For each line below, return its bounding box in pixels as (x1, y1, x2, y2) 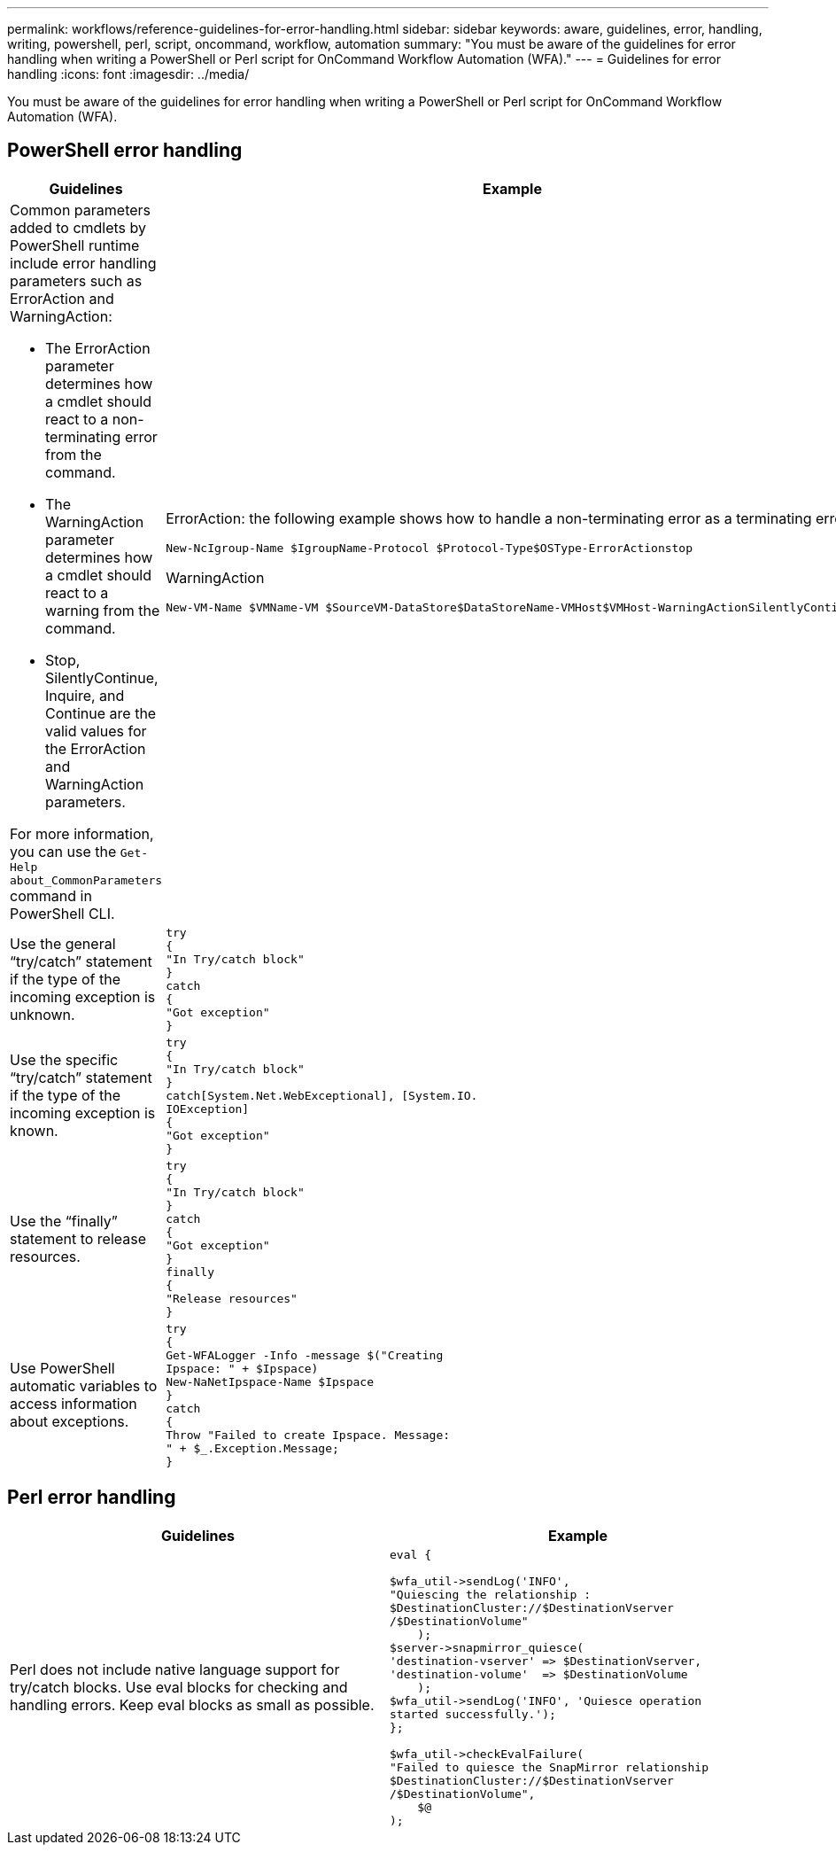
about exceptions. (10, 1412, 129, 1431)
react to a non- (45, 409, 144, 428)
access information (10, 1395, 137, 1413)
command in (10, 886, 92, 905)
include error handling (10, 253, 157, 272)
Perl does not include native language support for (10, 1661, 340, 1679)
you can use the (10, 842, 117, 860)
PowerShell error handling (7, 139, 243, 162)
